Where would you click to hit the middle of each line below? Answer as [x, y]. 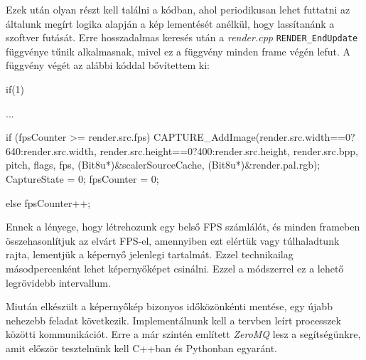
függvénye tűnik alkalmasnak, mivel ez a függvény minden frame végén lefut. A [178, 51]
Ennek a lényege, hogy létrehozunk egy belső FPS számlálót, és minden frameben [183, 227]
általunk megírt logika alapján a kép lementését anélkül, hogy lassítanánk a [170, 23]
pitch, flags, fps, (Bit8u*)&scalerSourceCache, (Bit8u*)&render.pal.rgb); [163, 165]
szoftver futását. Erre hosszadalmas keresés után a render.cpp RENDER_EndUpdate [182, 37]
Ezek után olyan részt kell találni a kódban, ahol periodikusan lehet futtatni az [178, 9]
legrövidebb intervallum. [58, 282]
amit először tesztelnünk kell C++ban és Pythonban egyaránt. [142, 348]
